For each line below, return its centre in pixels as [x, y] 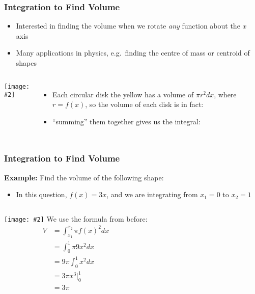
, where [225, 94]
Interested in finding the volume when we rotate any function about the [128, 26]
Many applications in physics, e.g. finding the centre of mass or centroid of [133, 53]
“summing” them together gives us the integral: [126, 121]
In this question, [41, 194]
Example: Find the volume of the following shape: [84, 177]
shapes [26, 63]
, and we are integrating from [152, 194]
